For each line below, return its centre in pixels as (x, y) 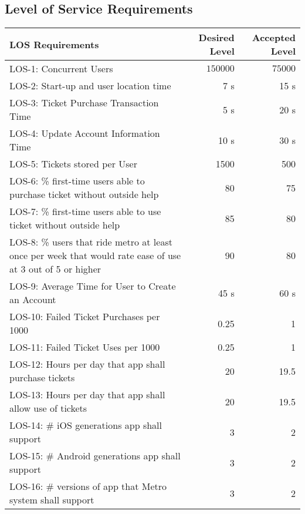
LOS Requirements (54, 44)
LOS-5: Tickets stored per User (73, 164)
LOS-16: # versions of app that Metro (88, 486)
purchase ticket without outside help (84, 194)
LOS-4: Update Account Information (85, 133)
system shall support (52, 500)
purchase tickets (42, 378)
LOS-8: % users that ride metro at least (91, 242)
